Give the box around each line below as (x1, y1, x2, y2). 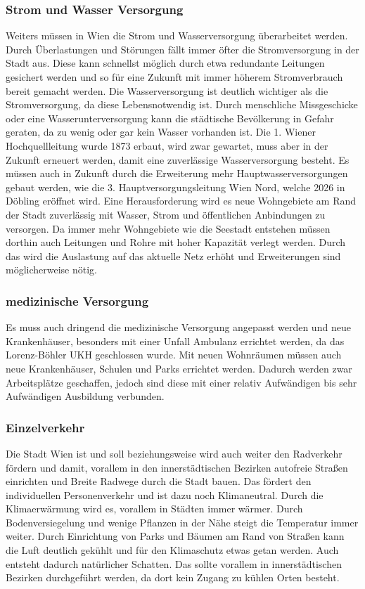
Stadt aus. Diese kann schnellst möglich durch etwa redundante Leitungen (6, 56, 325, 70)
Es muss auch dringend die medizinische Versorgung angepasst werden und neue (6, 320, 351, 335)
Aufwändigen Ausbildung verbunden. (6, 389, 165, 403)
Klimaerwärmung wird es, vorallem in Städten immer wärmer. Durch (6, 501, 303, 516)
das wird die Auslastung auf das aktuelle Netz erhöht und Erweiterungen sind (6, 248, 341, 263)
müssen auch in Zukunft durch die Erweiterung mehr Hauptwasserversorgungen (6, 166, 348, 181)
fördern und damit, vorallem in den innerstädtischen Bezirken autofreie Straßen (6, 460, 348, 474)
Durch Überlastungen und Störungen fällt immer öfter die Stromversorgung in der (6, 41, 359, 56)
